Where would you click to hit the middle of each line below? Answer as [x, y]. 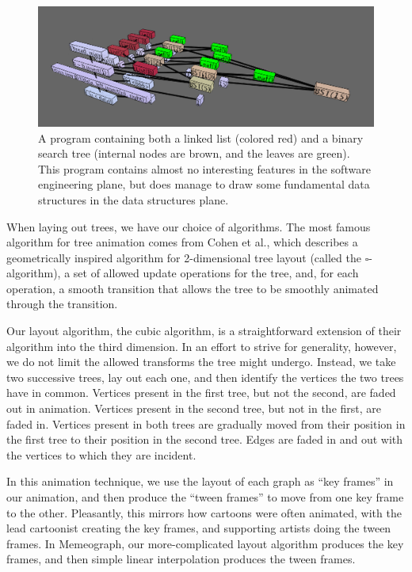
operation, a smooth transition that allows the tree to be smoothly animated [193, 288]
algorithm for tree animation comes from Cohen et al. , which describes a [182, 242]
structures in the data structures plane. [134, 199]
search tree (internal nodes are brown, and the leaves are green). [194, 153]
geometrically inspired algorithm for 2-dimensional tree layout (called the [184, 257]
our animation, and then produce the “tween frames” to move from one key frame [205, 497]
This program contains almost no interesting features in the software [204, 168]
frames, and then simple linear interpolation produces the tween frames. [181, 559]
